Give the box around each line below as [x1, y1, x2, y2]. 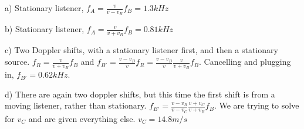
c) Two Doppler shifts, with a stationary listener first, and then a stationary [5, 44, 278, 56]
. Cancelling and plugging [199, 55, 291, 68]
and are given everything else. [28, 112, 136, 124]
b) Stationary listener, [5, 23, 85, 35]
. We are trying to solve [214, 99, 299, 111]
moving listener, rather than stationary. [5, 99, 147, 111]
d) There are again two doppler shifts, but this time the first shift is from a [5, 88, 275, 100]
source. [5, 55, 30, 68]
